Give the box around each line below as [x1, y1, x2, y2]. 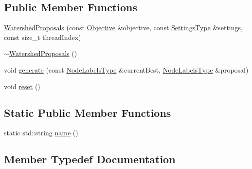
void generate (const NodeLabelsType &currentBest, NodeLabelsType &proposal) [4, 64, 249, 75]
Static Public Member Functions [4, 105, 171, 120]
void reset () [4, 81, 40, 91]
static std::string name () [4, 128, 78, 138]
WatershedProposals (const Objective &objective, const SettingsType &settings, [4, 22, 243, 33]
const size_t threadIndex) [4, 32, 81, 42]
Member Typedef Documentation [4, 151, 176, 167]
